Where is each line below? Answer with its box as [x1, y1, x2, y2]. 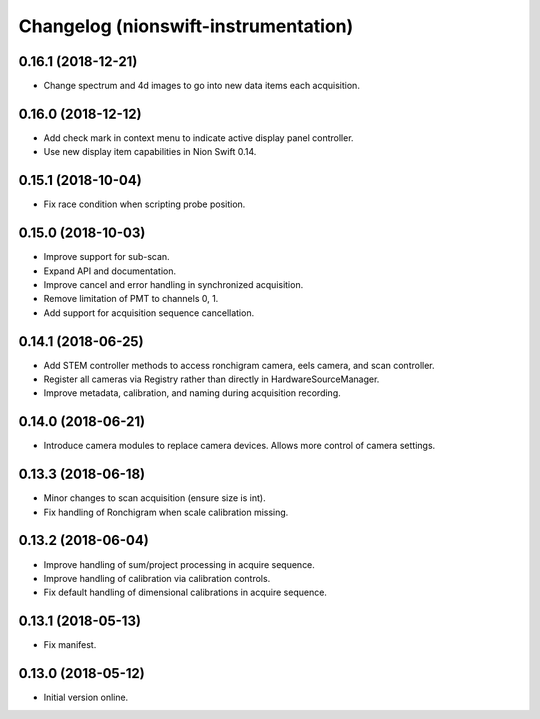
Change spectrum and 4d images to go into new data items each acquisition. [43, 80, 360, 92]
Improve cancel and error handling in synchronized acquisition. [43, 278, 304, 290]
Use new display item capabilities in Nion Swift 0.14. [43, 146, 257, 158]
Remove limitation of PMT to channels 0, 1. [43, 293, 219, 305]
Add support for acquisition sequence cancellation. [43, 306, 255, 319]
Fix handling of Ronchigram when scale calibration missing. [43, 506, 289, 518]
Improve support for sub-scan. [43, 251, 170, 263]
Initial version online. [43, 691, 129, 704]
